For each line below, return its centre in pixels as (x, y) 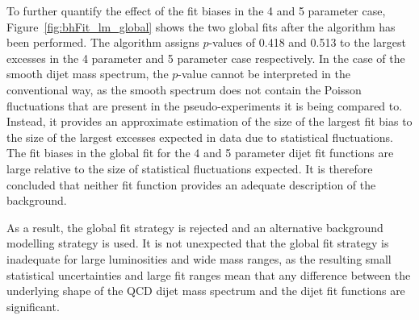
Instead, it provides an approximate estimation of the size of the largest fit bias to (209, 121)
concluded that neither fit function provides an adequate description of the (191, 184)
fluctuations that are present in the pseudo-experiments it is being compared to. (205, 105)
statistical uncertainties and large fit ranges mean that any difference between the (209, 274)
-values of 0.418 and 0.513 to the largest (307, 42)
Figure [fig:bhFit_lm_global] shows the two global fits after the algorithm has (201, 26)
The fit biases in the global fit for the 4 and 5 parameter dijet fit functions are (200, 153)
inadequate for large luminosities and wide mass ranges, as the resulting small (199, 258)
